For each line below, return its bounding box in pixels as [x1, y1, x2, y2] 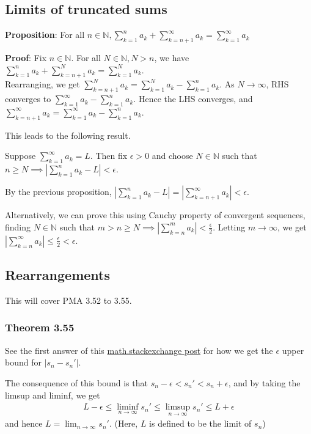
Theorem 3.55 [5, 320, 75, 335]
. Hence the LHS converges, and [133, 92, 253, 105]
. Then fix [90, 149, 128, 162]
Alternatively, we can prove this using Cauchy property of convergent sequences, [5, 208, 306, 221]
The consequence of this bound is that [5, 376, 148, 389]
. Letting [213, 220, 246, 233]
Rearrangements [5, 265, 110, 284]
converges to [5, 92, 51, 105]
